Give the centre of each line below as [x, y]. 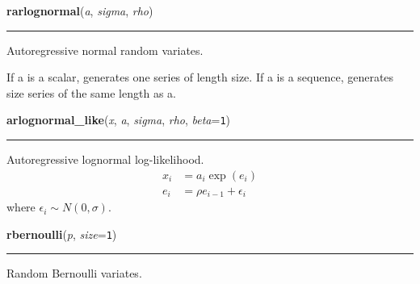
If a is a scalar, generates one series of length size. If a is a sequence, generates [200, 77]
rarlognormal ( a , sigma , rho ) [80, 10]
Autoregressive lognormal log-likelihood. [105, 159]
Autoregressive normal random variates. [105, 50]
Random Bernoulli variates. [74, 273]
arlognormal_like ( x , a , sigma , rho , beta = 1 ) [119, 120]
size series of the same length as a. [91, 92]
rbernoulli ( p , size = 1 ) [62, 234]
